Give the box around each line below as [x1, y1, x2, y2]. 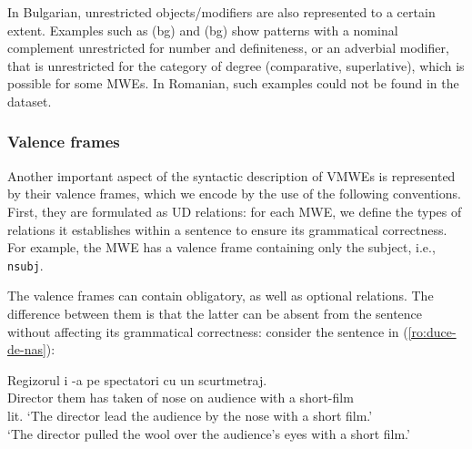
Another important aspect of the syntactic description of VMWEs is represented [7, 166, 456, 185]
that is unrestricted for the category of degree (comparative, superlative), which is [7, 56, 465, 75]
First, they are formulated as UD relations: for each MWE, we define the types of [7, 201, 462, 220]
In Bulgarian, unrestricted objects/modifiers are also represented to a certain [7, 3, 436, 21]
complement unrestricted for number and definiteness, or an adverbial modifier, [7, 38, 449, 57]
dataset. [7, 91, 52, 110]
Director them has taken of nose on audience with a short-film [7, 388, 354, 407]
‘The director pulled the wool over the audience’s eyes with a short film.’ [7, 423, 410, 443]
